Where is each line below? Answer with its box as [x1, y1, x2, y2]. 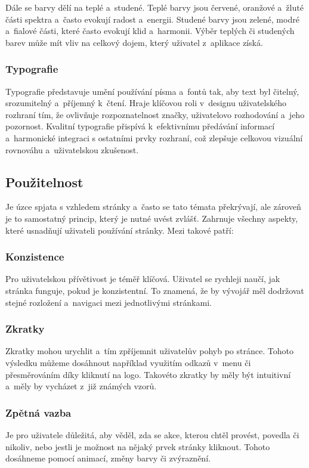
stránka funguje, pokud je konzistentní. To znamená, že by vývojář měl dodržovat [5, 284, 304, 296]
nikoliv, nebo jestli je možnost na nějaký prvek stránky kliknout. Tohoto [5, 440, 270, 452]
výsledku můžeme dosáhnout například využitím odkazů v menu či [5, 356, 251, 368]
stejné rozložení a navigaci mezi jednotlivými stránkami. [5, 296, 212, 308]
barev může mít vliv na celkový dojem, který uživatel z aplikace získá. [5, 36, 263, 48]
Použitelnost [5, 172, 84, 191]
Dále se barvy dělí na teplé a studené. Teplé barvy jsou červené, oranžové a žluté [5, 1, 304, 13]
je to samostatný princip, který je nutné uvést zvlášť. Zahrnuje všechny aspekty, [5, 212, 298, 224]
